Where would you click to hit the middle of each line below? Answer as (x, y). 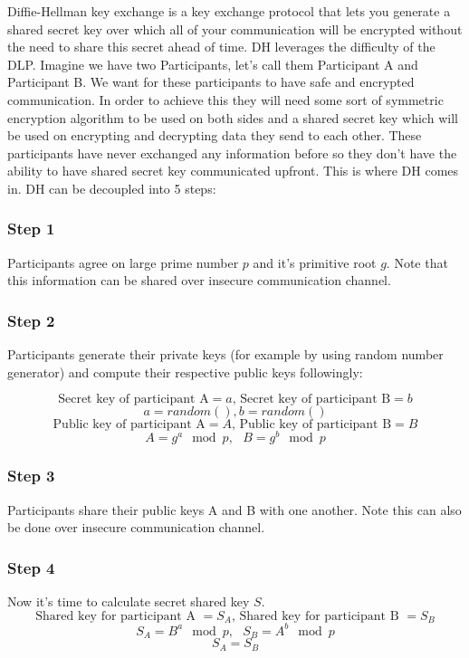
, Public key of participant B (311, 425)
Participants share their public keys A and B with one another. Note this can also (234, 509)
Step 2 (31, 320)
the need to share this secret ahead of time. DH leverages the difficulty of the (221, 47)
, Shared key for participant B (315, 616)
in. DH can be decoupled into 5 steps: (112, 188)
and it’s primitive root (315, 262)
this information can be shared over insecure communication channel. (199, 280)
